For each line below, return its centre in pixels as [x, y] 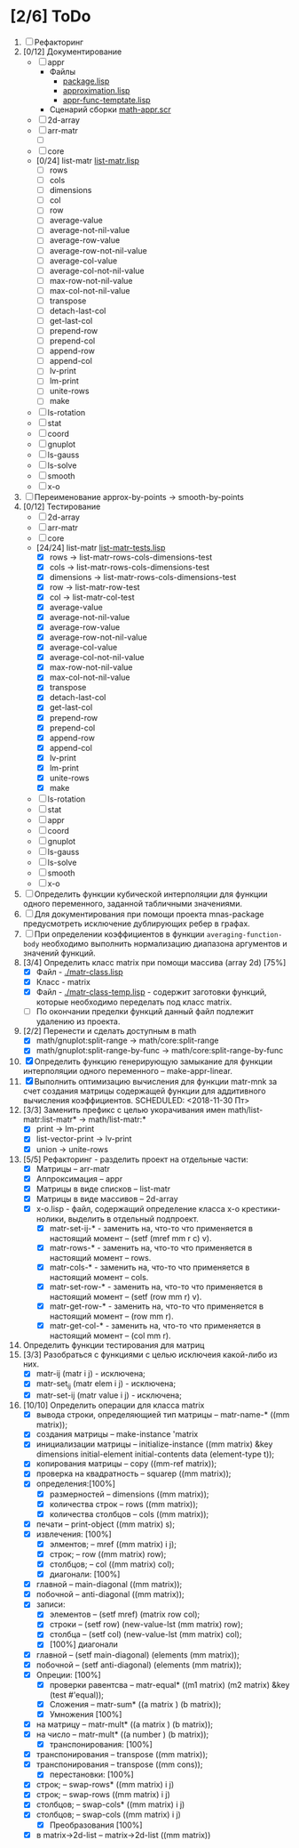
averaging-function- [244, 935]
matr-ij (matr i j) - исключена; [90, 1374]
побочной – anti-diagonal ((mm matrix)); [110, 1594]
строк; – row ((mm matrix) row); [108, 1553]
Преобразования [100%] [96, 1825]
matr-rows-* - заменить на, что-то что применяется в [151, 1247]
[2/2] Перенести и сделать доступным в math [110, 1031]
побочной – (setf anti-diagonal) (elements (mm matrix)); [139, 1665]
